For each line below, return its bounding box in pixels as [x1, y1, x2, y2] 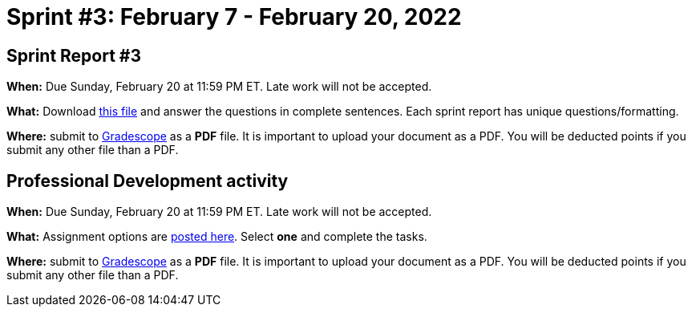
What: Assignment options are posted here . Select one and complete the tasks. [6, 230, 427, 244]
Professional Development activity [6, 170, 289, 191]
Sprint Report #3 [6, 45, 142, 66]
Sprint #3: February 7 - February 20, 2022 [6, 3, 462, 30]
